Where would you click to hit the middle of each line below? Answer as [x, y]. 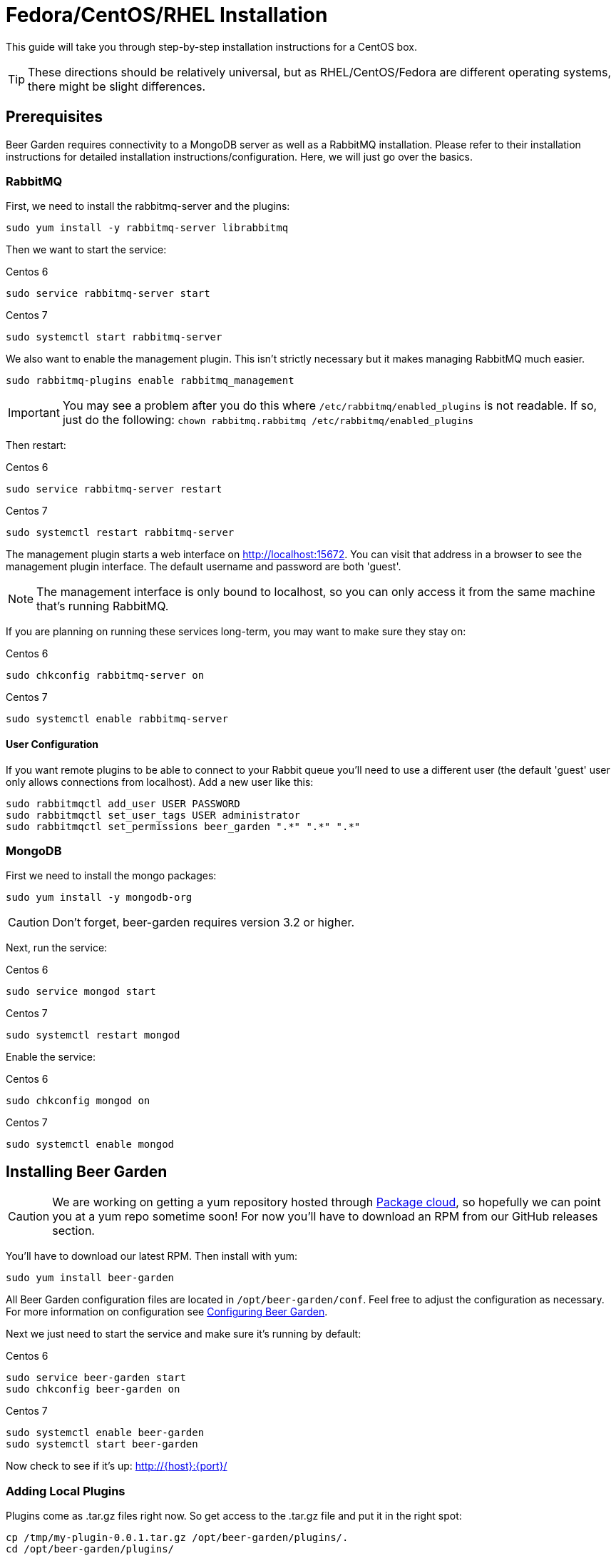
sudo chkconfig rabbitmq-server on [105, 676]
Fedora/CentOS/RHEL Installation [167, 15]
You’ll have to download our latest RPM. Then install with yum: [152, 1256]
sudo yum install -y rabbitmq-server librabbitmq [147, 228]
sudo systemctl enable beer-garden [105, 1433]
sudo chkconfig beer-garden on [93, 1389]
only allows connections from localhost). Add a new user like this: [160, 782]
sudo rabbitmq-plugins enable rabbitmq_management [150, 381]
